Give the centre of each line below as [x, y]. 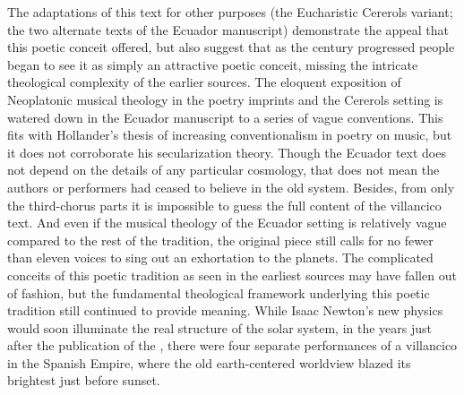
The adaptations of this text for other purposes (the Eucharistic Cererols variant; [230, 12]
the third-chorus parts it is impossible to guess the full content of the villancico [224, 205]
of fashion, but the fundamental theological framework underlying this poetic [219, 292]
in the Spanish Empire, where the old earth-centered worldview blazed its [209, 362]
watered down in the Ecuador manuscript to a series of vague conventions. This [225, 117]
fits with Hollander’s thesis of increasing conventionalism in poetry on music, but [230, 135]
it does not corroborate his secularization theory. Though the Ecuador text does [227, 152]
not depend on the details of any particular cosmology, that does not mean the [223, 170]
